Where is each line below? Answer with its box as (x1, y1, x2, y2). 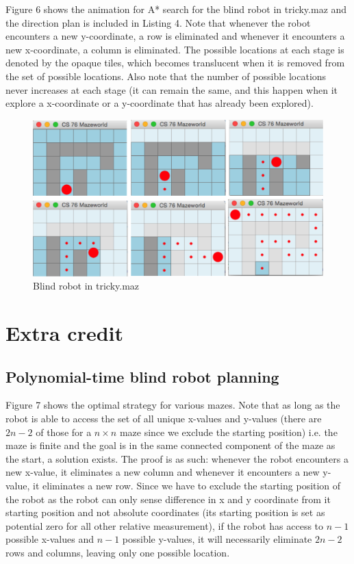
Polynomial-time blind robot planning (5, 366, 279, 387)
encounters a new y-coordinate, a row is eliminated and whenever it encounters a (5, 29, 345, 43)
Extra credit (5, 319, 124, 347)
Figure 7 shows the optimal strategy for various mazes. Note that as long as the (5, 398, 340, 412)
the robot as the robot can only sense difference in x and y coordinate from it (5, 491, 331, 506)
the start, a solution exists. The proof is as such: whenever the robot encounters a (5, 451, 349, 465)
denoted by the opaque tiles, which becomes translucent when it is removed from (5, 55, 345, 70)
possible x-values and (5, 532, 94, 546)
